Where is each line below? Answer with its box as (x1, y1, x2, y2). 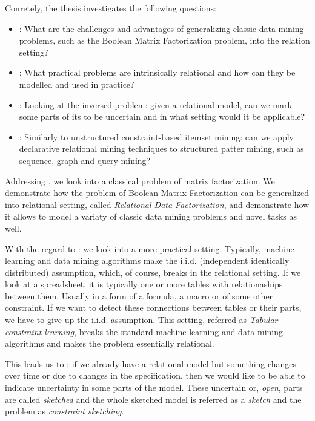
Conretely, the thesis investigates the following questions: (5, 2, 216, 14)
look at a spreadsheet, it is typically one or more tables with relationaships (5, 278, 283, 290)
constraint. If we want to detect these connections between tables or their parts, (5, 301, 302, 314)
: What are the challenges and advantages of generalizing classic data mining (19, 22, 304, 34)
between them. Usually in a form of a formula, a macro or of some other (5, 289, 273, 302)
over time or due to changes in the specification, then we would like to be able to (5, 369, 305, 382)
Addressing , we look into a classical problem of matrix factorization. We (5, 174, 275, 187)
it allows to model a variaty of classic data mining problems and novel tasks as (5, 210, 297, 223)
